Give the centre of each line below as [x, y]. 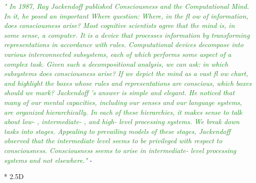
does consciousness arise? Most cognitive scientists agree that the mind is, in [119, 25]
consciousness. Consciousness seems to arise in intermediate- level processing [120, 150]
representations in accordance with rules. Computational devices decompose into [124, 44]
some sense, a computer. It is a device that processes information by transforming [127, 35]
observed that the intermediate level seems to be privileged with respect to [113, 141]
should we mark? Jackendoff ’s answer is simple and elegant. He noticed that [119, 92]
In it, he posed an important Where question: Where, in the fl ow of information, [126, 15]
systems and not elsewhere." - [48, 160]
